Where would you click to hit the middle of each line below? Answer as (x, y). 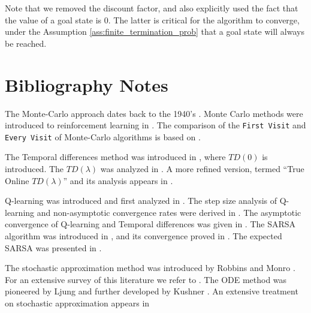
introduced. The (34, 168)
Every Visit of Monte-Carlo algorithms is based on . (103, 136)
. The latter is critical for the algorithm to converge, (204, 19)
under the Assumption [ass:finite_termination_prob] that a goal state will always (155, 31)
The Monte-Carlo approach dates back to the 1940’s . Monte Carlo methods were (154, 113)
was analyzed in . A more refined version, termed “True (202, 168)
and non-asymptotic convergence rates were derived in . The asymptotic (169, 212)
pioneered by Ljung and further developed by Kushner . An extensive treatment (152, 291)
